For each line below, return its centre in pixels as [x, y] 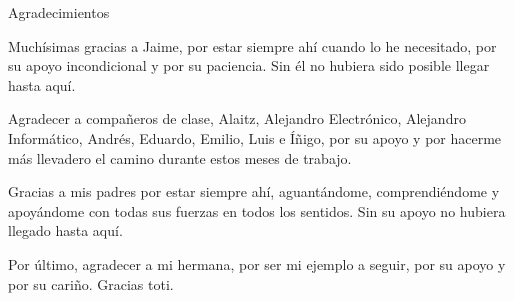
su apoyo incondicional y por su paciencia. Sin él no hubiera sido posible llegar [249, 65]
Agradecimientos [59, 12]
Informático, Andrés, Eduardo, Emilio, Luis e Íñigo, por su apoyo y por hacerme [255, 137]
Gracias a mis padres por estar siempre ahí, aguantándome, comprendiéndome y [254, 191]
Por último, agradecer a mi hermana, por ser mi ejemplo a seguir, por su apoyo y [257, 263]
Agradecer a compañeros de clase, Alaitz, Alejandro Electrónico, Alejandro [237, 118]
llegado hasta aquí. [65, 230]
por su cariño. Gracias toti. [91, 283]
